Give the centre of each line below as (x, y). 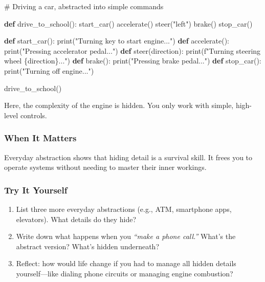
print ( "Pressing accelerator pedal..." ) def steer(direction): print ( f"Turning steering (132, 50)
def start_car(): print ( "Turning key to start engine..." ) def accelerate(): (117, 41)
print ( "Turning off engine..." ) (49, 70)
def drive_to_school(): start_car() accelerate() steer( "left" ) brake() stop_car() (128, 23)
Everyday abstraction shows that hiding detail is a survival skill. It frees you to (128, 157)
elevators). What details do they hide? (76, 219)
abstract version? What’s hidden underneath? (88, 246)
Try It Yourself (36, 190)
